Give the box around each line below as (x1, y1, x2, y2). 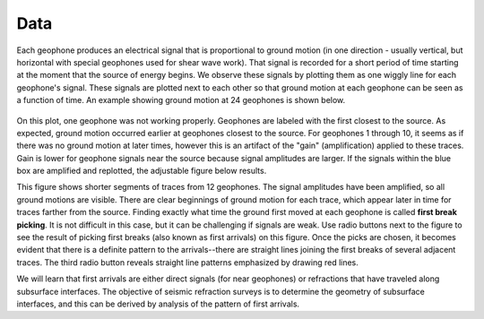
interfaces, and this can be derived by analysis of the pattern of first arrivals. (16, 298, 300, 309)
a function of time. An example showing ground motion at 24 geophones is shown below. (16, 95, 346, 106)
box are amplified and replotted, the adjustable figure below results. (16, 166, 267, 177)
